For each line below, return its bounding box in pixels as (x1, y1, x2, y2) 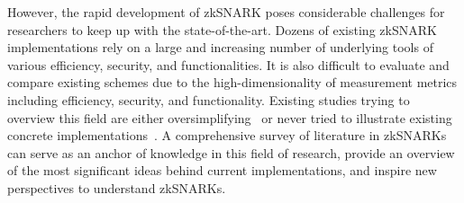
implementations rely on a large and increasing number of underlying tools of (7, 38, 433, 57)
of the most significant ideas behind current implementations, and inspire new (7, 161, 437, 180)
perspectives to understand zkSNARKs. (7, 178, 226, 197)
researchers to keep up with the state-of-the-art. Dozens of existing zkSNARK (7, 20, 437, 39)
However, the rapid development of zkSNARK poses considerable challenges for (7, 3, 445, 21)
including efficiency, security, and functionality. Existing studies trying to (7, 90, 410, 109)
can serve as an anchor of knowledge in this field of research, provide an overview (7, 143, 455, 162)
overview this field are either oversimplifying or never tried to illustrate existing (7, 108, 452, 127)
